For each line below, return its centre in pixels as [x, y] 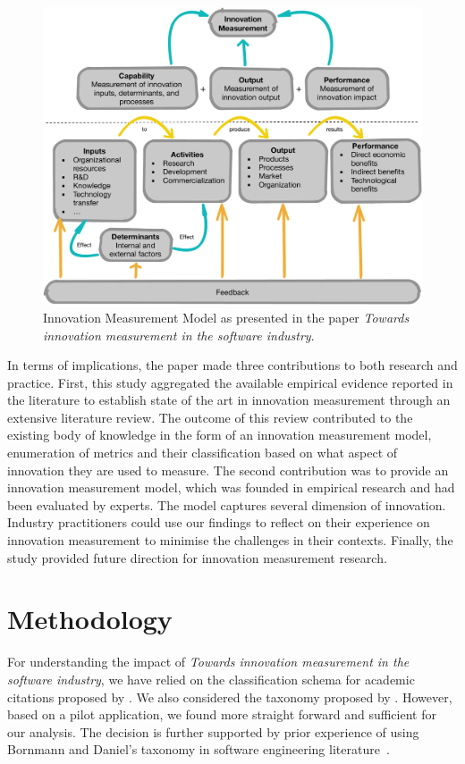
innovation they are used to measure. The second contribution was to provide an [228, 470]
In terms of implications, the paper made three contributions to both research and [232, 365]
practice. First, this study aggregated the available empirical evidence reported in [230, 382]
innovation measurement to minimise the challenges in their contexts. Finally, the [230, 540]
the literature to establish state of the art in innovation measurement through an [229, 400]
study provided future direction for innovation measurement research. [197, 557]
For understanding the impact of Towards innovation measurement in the [208, 662]
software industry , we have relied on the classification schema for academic [211, 679]
